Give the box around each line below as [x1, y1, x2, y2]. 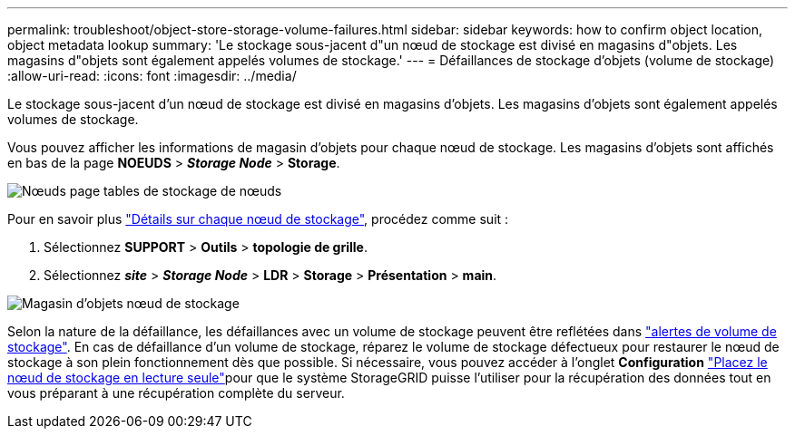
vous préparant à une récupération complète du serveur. [7, 385, 345, 401]
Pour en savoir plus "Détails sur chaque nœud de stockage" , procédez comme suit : [7, 211, 509, 227]
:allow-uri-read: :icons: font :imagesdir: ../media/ [7, 68, 297, 83]
